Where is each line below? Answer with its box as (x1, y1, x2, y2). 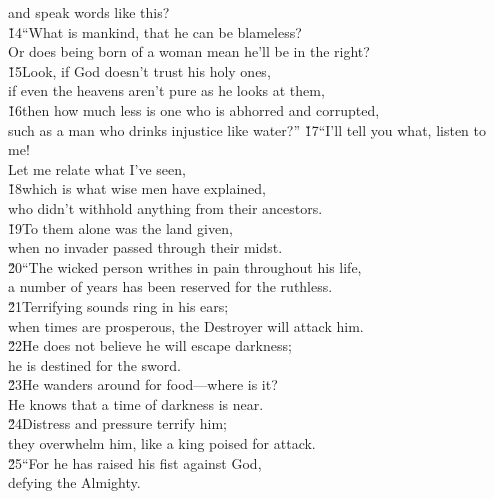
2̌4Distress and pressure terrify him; (8, 413, 227, 434)
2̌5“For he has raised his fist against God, (8, 452, 262, 473)
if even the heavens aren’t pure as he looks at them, (8, 80, 325, 101)
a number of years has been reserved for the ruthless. (8, 276, 333, 297)
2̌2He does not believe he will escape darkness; (8, 335, 292, 356)
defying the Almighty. (8, 472, 141, 493)
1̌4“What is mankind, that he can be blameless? (8, 21, 302, 42)
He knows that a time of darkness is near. (8, 393, 264, 414)
